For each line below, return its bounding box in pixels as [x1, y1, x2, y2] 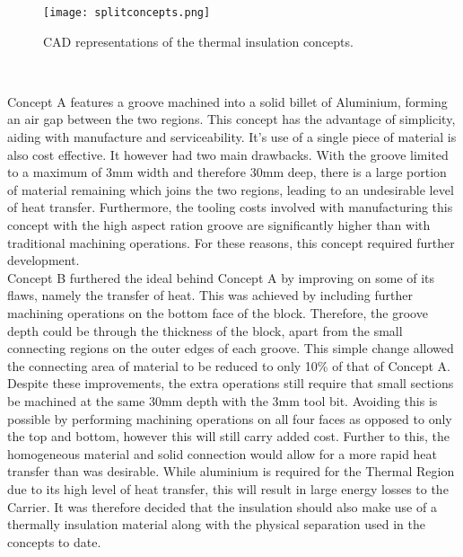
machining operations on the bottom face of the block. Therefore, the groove [7, 303, 428, 322]
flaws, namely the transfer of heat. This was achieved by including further [7, 286, 413, 305]
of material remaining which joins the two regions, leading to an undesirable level [7, 180, 454, 199]
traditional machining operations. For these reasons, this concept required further [7, 233, 455, 252]
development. [7, 251, 80, 270]
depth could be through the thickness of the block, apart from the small [7, 321, 403, 340]
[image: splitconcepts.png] [43, 6, 211, 19]
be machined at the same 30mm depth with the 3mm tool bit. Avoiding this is [7, 391, 438, 410]
